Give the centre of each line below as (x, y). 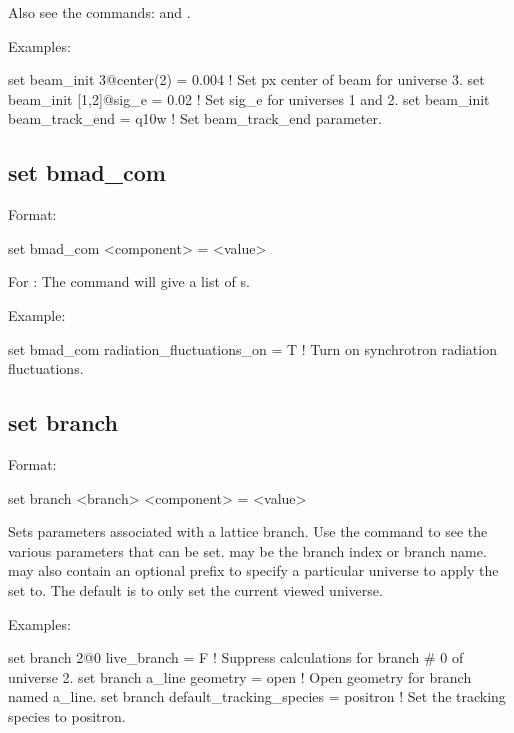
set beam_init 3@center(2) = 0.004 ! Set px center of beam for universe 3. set (246, 79)
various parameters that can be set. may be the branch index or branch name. (247, 550)
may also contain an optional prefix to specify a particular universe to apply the (253, 570)
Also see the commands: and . (99, 12)
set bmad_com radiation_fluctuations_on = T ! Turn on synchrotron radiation (252, 348)
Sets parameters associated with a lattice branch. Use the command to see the (248, 531)
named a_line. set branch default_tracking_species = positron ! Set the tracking (257, 696)
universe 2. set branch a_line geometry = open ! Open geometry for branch (240, 676)
